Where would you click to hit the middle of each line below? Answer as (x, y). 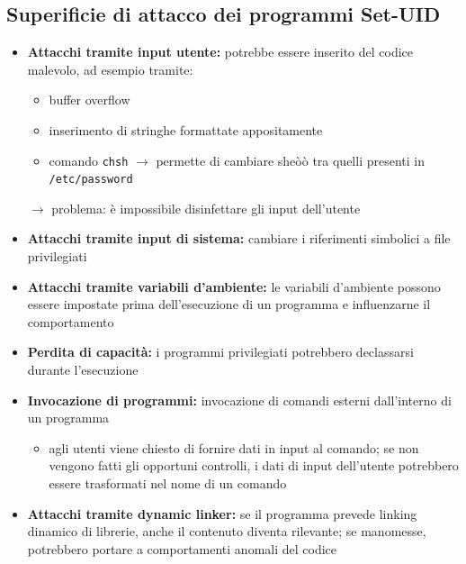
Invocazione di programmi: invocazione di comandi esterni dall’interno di (239, 400)
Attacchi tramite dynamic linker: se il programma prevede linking (222, 513)
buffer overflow (90, 100)
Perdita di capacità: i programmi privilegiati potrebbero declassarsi (220, 352)
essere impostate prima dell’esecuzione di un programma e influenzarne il (229, 304)
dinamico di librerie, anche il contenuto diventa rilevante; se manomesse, (227, 531)
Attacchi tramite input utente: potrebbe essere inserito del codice (220, 52)
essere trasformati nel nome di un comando (168, 483)
